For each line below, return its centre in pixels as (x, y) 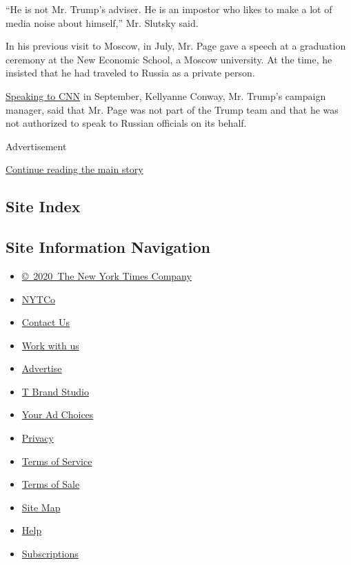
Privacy (38, 438)
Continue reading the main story (74, 169)
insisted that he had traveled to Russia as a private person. (130, 73)
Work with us (50, 345)
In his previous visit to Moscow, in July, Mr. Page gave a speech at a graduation (176, 46)
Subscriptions (50, 554)
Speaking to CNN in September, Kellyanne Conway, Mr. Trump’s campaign (166, 95)
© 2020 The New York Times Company (107, 275)
